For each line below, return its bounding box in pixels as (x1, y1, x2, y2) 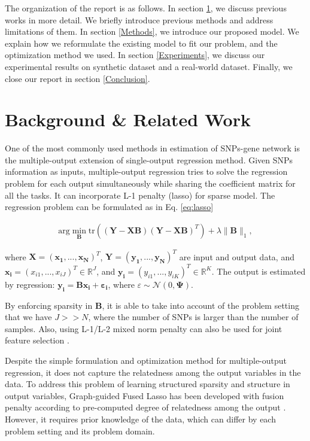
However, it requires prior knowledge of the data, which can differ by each (5, 413, 276, 425)
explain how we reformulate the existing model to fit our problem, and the (5, 37, 278, 49)
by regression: (5, 278, 55, 290)
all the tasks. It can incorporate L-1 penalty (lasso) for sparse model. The (5, 188, 275, 201)
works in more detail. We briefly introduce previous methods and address (5, 13, 273, 26)
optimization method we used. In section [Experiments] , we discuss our (5, 48, 265, 61)
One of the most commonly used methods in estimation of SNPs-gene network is (5, 142, 300, 154)
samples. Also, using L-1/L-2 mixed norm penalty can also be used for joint (5, 322, 282, 334)
